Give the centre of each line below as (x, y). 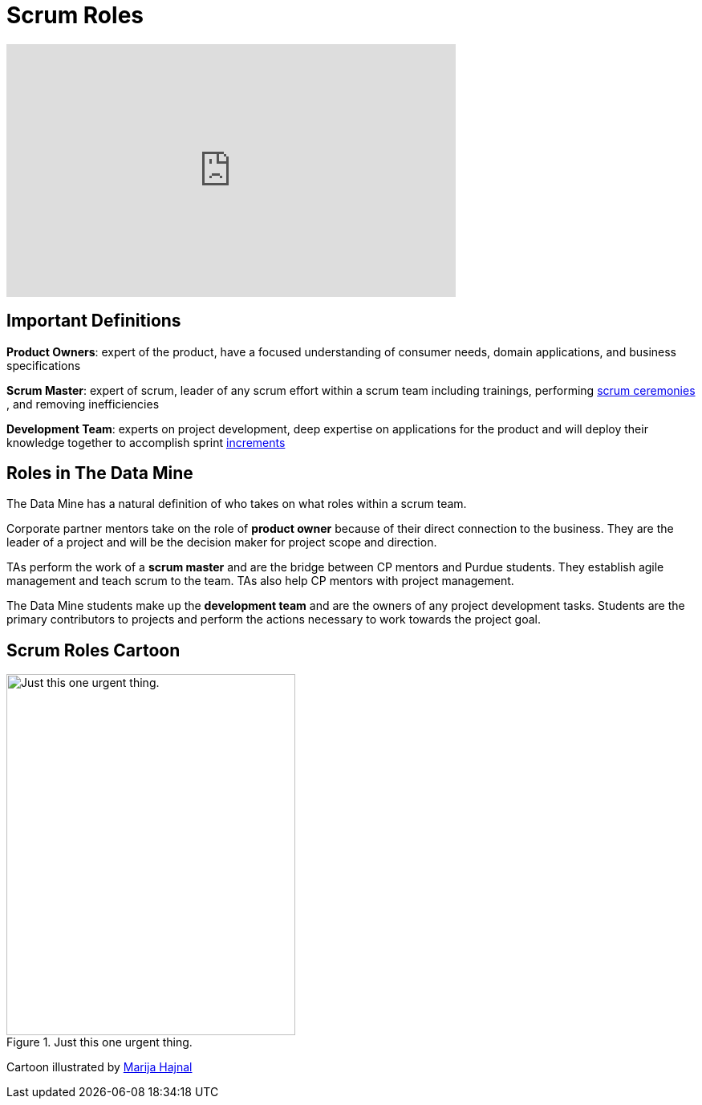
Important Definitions (94, 321)
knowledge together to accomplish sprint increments (146, 442)
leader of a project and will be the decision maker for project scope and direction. (222, 542)
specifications (44, 365)
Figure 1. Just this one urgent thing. (99, 1042)
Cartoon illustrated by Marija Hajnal (99, 1067)
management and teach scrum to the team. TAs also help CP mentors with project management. (260, 581)
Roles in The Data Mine (100, 473)
